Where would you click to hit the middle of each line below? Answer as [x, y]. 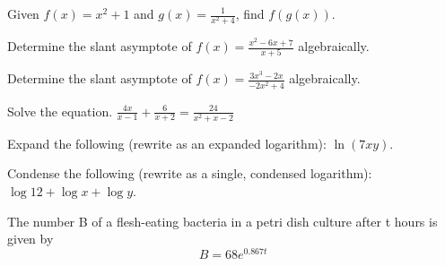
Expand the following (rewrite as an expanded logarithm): [167, 143]
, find [250, 13]
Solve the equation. [60, 111]
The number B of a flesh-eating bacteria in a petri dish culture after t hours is [222, 221]
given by [31, 239]
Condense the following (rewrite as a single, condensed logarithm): [190, 173]
